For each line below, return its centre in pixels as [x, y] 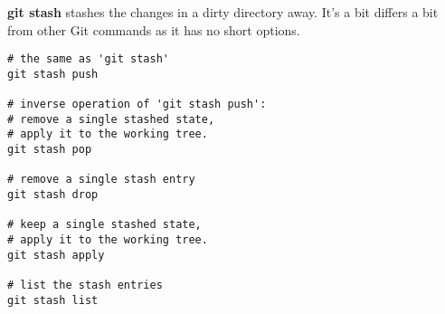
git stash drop [53, 195]
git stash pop [50, 150]
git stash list [53, 300]
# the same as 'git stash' [88, 59]
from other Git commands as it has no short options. [154, 29]
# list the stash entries [85, 285]
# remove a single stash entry [101, 180]
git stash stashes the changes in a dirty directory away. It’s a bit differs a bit [223, 12]
